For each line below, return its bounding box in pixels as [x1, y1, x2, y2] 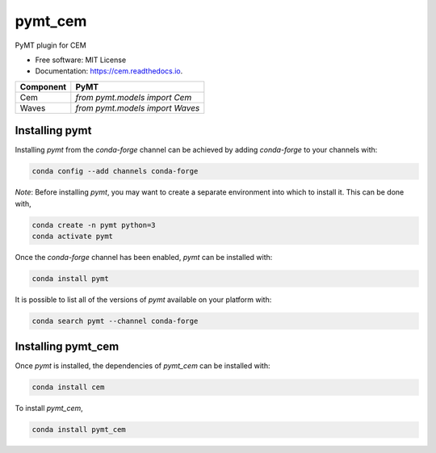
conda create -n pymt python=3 [31, 220, 157, 229]
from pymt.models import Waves [75, 102, 200, 113]
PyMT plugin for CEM [15, 40, 86, 50]
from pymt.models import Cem [75, 91, 192, 103]
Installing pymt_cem [15, 340, 119, 354]
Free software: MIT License [35, 55, 127, 65]
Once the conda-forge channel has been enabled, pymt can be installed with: [15, 252, 273, 262]
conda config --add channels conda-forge [31, 166, 199, 176]
